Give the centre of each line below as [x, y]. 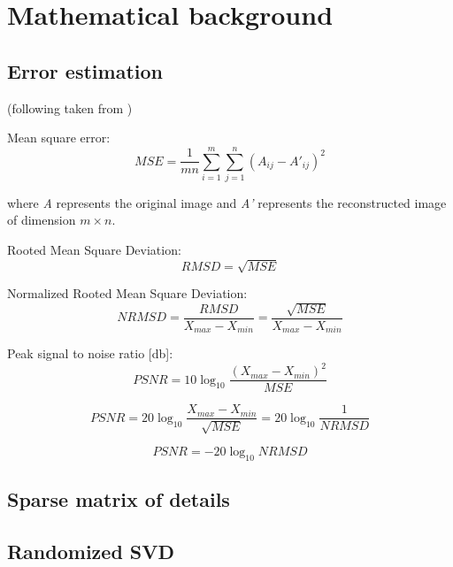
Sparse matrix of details [119, 498]
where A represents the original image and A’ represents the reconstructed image [227, 202]
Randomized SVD [91, 551]
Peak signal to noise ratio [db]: [90, 353]
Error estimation [85, 70]
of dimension [42, 220]
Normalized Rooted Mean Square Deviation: [127, 293]
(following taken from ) [70, 107]
